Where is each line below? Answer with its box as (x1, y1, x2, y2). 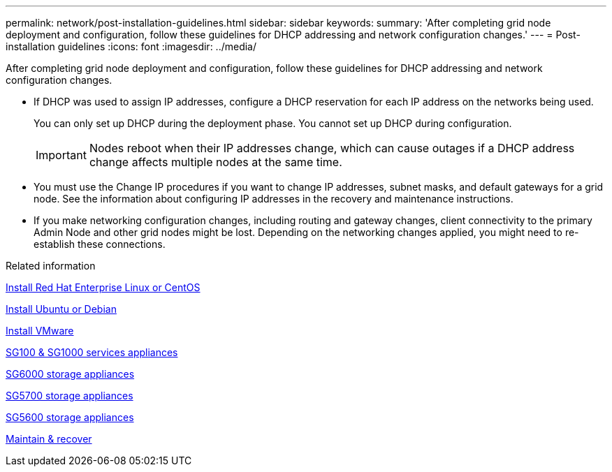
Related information (6, 260, 96, 272)
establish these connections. (34, 238, 166, 250)
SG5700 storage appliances (6, 390, 133, 401)
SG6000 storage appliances (6, 368, 135, 380)
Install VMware (6, 325, 74, 337)
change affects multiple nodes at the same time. (89, 155, 342, 169)
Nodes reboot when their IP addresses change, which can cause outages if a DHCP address (89, 141, 575, 155)
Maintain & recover (6, 433, 92, 445)
